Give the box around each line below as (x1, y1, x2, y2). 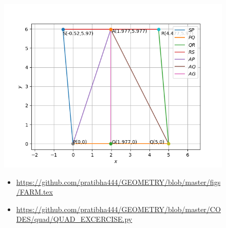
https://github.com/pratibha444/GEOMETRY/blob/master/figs (16, 176, 221, 187)
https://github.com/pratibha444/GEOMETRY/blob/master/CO (16, 203, 221, 214)
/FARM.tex (16, 186, 53, 197)
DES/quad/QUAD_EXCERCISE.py (16, 214, 133, 224)
